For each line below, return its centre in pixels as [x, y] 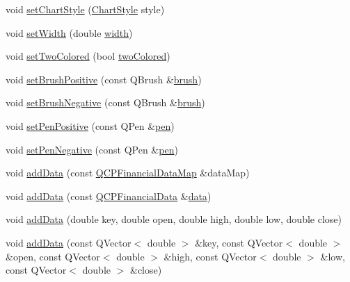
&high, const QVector [210, 256]
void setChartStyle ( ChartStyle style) [85, 9]
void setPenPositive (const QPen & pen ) [90, 125]
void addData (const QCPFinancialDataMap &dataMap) [128, 173]
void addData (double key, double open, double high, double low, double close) [174, 219]
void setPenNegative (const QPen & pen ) [92, 149]
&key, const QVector [239, 242]
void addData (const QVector [69, 242]
